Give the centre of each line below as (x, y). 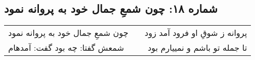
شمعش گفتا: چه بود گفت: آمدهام (66, 48)
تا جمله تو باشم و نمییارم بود (197, 48)
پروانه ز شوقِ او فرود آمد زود (196, 33)
